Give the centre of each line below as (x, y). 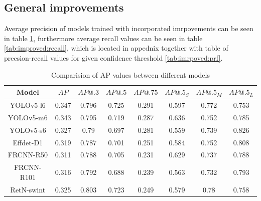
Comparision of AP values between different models (130, 74)
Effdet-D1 (28, 142)
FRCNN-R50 (28, 155)
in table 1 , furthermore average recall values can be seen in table (103, 38)
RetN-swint (28, 189)
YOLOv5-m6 (28, 117)
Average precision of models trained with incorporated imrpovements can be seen (129, 28)
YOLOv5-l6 (28, 105)
